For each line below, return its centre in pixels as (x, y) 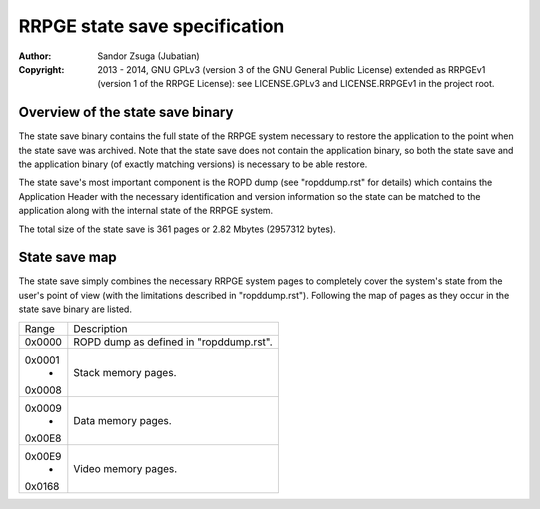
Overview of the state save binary (126, 112)
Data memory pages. (122, 420)
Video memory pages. (125, 468)
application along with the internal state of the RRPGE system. (146, 211)
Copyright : (41, 69)
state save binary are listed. (75, 309)
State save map (67, 257)
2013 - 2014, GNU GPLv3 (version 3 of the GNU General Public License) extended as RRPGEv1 (291, 69)
